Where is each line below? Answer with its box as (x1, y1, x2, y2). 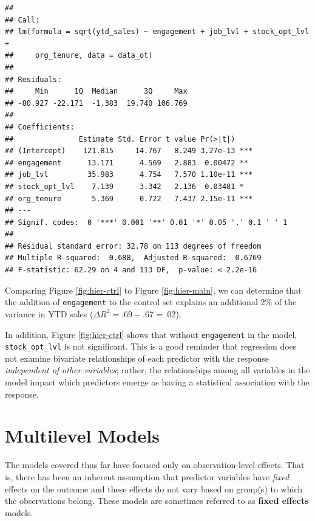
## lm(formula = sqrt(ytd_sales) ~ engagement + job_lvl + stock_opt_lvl (5, 27, 310, 36)
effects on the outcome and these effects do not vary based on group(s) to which (5, 482, 302, 495)
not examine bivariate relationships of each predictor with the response (5, 351, 269, 364)
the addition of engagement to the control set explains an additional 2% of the (5, 295, 297, 308)
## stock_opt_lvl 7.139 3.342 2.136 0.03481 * (5, 182, 244, 191)
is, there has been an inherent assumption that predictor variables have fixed (5, 470, 290, 483)
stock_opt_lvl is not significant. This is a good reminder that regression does (5, 340, 297, 353)
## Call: (5, 15, 40, 24)
